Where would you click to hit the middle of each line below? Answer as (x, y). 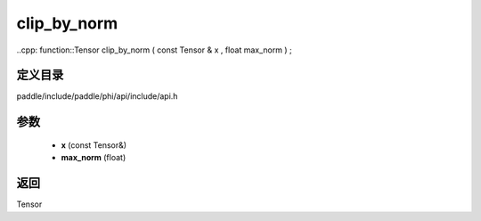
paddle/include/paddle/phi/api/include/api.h (97, 96)
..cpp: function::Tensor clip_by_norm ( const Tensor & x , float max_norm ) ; (155, 50)
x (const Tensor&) (94, 145)
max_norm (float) (94, 158)
